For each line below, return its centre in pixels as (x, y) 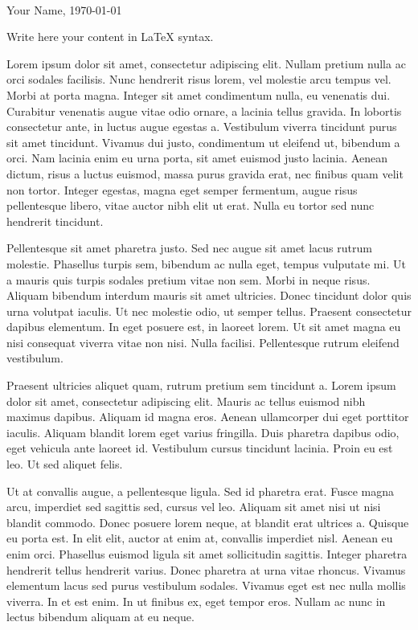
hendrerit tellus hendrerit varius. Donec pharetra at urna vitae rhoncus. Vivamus (206, 569)
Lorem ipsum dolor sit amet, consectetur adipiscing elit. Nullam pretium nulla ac (206, 63)
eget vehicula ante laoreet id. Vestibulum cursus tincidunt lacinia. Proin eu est (200, 448)
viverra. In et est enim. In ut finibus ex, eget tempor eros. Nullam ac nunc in (196, 601)
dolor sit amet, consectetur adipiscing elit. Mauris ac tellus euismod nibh (186, 401)
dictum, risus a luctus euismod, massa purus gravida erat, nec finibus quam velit (205, 173)
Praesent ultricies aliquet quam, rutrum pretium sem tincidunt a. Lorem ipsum (201, 385)
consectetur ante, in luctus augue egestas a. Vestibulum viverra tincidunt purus (202, 127)
